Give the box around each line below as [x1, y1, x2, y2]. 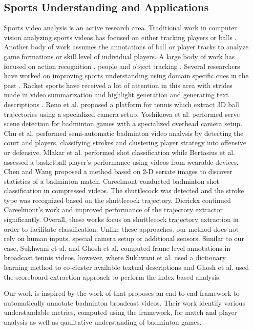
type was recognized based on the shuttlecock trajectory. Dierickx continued [4, 195, 231, 205]
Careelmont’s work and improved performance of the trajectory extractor [4, 204, 223, 215]
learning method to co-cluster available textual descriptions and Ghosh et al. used [4, 262, 249, 272]
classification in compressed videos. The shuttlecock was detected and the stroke [4, 185, 244, 196]
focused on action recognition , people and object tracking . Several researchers [4, 61, 240, 71]
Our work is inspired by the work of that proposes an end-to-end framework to [4, 288, 240, 298]
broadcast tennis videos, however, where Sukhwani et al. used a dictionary [4, 252, 226, 263]
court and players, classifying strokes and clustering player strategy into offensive [4, 137, 246, 148]
